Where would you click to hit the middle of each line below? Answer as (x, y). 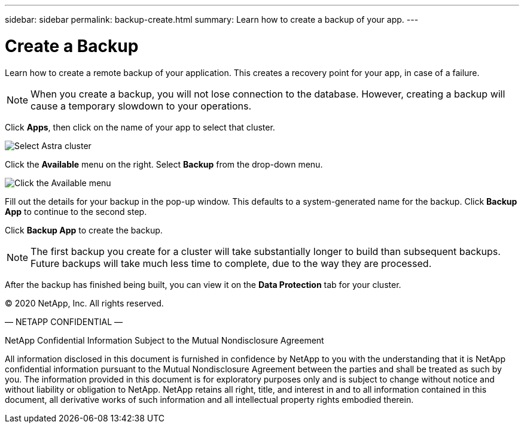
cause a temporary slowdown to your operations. (141, 106)
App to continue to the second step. (76, 211)
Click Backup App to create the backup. (84, 230)
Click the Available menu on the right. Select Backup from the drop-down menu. (164, 164)
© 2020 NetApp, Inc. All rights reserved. (84, 303)
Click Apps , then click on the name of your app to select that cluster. (140, 127)
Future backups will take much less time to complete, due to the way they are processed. (231, 263)
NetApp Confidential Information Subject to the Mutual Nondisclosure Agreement (164, 340)
